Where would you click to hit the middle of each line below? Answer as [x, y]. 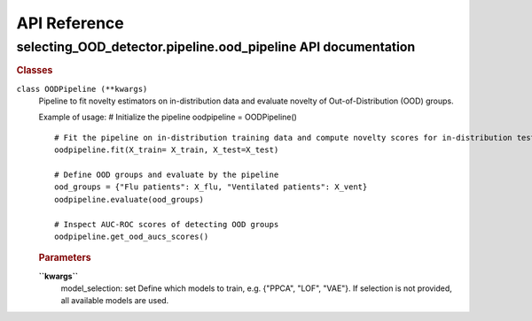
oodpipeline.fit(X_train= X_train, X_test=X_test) [167, 150]
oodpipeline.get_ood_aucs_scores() [132, 236]
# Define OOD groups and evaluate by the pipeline [167, 175]
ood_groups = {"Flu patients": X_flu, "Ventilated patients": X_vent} [211, 187]
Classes [35, 71]
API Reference [70, 23]
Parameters [65, 258]
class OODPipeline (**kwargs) [82, 89]
